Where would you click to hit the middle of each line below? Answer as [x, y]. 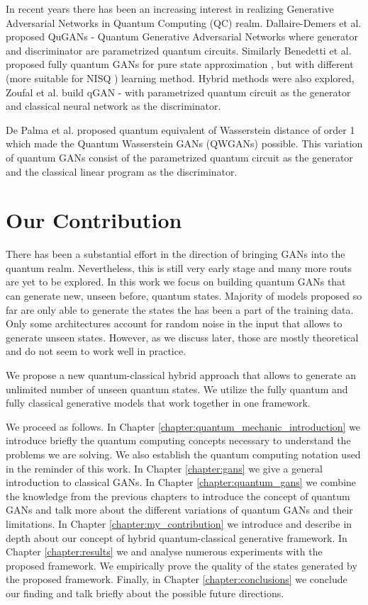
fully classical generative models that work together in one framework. [158, 403]
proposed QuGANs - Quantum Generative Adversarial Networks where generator [182, 36]
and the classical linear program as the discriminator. [122, 171]
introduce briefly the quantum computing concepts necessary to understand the [178, 440]
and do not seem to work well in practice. [96, 351]
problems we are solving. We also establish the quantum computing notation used [183, 454]
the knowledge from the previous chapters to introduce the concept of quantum [178, 496]
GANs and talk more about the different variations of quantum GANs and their [179, 510]
